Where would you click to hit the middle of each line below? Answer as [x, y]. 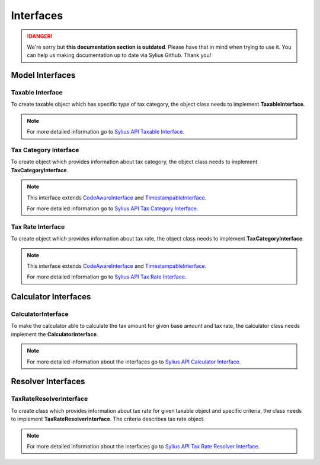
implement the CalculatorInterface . [55, 334]
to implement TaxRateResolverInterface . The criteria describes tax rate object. [108, 419]
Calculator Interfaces [51, 297]
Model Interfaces [43, 75]
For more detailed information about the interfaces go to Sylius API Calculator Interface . [134, 362]
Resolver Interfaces [48, 382]
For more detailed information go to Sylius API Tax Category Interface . [113, 208]
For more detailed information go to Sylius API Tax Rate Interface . [107, 277]
